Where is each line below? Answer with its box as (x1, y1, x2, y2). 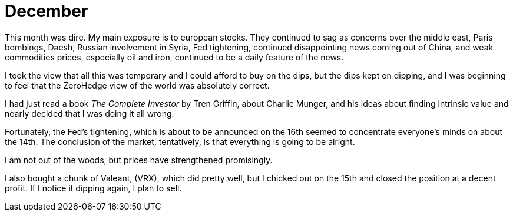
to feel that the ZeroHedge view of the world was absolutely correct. (5, 80, 270, 90)
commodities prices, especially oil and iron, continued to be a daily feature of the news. (5, 52, 344, 62)
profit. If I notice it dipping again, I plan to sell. (5, 183, 182, 193)
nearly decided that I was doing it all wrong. (5, 108, 174, 119)
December (5, 1, 88, 21)
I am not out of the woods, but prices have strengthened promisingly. (5, 154, 273, 165)
